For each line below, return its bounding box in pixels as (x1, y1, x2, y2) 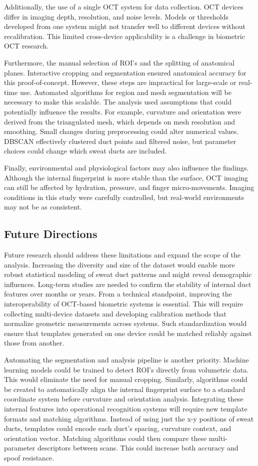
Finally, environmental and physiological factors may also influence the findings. (4, 162, 249, 172)
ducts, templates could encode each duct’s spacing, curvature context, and (4, 423, 231, 433)
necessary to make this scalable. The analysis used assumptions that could (4, 96, 231, 107)
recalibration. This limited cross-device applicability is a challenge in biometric (4, 30, 245, 41)
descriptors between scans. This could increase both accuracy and (37, 442, 238, 453)
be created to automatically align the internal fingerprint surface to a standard (4, 383, 245, 394)
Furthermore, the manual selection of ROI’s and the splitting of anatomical (4, 57, 234, 67)
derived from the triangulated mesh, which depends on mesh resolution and (4, 116, 235, 126)
